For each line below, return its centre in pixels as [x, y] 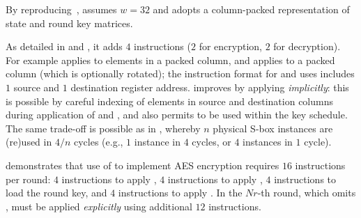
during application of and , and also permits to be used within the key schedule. [177, 115]
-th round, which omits [307, 193]
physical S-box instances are [273, 128]
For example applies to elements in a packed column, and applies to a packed [170, 60]
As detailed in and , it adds [64, 46]
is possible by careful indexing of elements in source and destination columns [170, 101]
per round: [28, 179]
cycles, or [212, 142]
